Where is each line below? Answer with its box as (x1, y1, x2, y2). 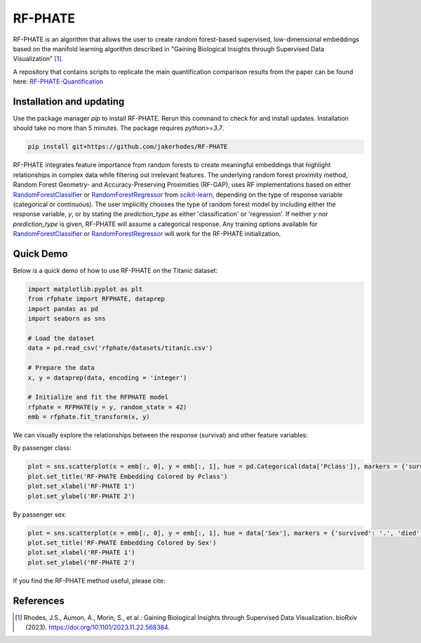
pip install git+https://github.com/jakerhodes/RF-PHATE (27, 142, 228, 151)
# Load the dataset (27, 334, 95, 342)
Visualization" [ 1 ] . (13, 55, 64, 63)
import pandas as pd (27, 305, 98, 312)
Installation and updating (13, 95, 125, 107)
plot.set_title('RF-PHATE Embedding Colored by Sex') (27, 538, 217, 547)
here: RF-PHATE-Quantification (13, 77, 104, 86)
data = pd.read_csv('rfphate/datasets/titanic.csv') (27, 344, 213, 352)
